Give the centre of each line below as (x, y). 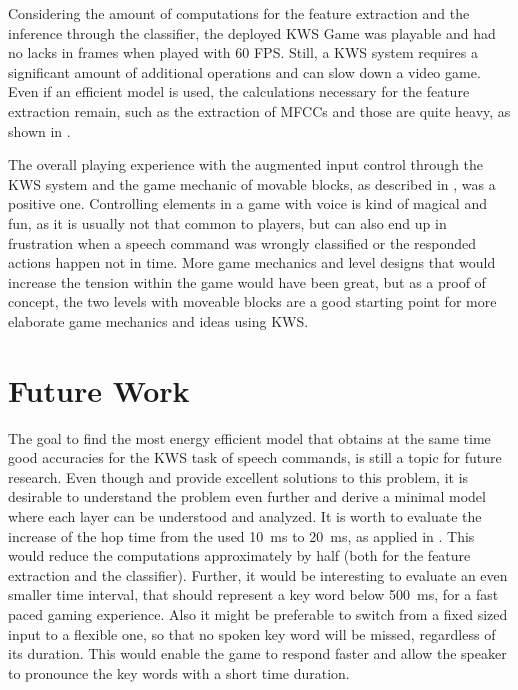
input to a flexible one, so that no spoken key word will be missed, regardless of (252, 633)
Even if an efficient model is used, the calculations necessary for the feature (239, 91)
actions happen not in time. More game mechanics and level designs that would (252, 262)
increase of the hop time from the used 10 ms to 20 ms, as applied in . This (241, 535)
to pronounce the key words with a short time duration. (179, 672)
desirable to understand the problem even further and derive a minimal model (247, 496)
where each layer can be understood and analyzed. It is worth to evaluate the (245, 516)
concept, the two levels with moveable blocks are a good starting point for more (252, 301)
